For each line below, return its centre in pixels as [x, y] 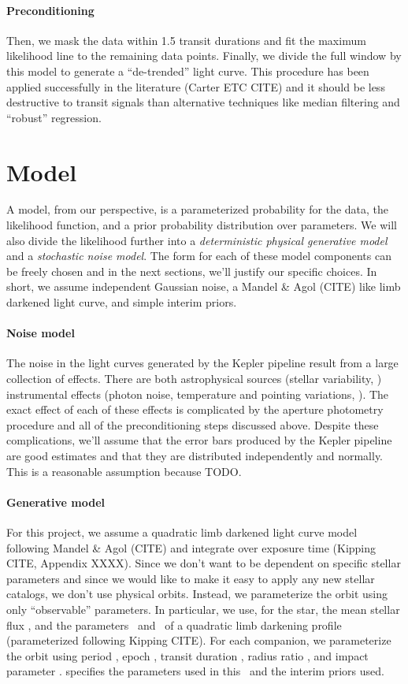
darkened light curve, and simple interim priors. [122, 302]
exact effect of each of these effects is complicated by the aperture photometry [195, 409]
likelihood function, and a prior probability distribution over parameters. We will [202, 225]
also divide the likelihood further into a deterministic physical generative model [197, 240]
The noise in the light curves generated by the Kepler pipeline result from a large [202, 363]
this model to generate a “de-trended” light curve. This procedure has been [188, 71]
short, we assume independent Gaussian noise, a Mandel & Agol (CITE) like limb [204, 286]
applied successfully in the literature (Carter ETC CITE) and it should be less [196, 86]
